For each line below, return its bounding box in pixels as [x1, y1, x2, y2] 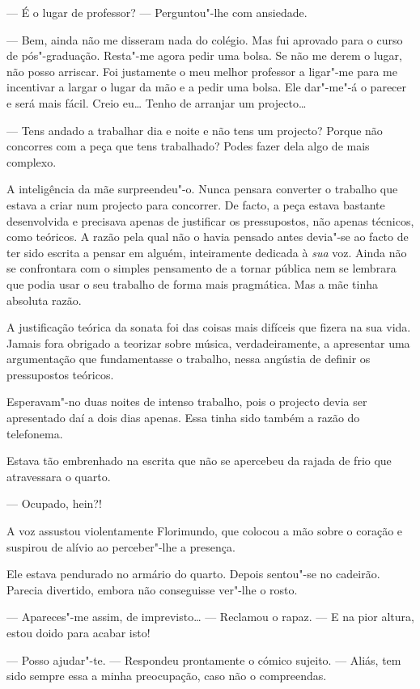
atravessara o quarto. [6, 467, 111, 484]
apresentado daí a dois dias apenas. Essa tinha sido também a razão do [6, 409, 360, 426]
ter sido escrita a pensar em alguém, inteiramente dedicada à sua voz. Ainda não [6, 243, 407, 260]
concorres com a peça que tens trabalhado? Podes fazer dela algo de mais [6, 137, 370, 154]
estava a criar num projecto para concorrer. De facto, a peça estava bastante [6, 196, 385, 213]
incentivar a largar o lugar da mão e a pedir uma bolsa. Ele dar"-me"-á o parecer [6, 78, 407, 95]
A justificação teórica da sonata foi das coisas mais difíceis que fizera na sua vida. [6, 319, 411, 336]
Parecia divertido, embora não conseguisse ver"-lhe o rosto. [6, 581, 298, 598]
